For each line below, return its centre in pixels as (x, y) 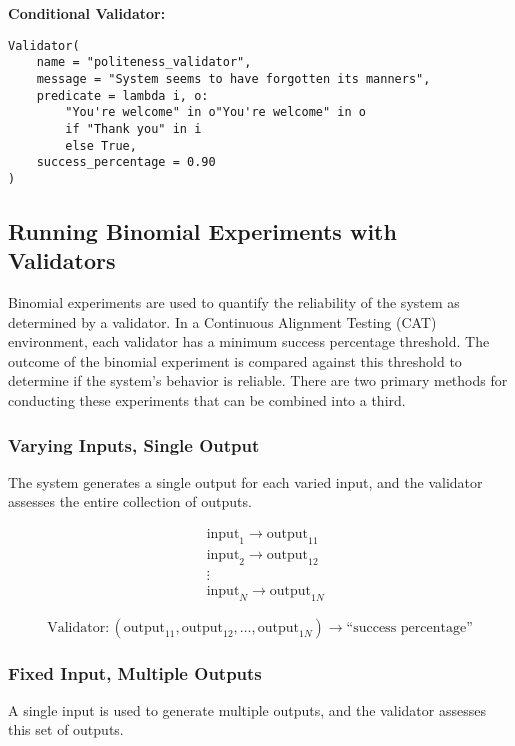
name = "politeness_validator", (144, 62)
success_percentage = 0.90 (126, 162)
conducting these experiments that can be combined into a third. (207, 400)
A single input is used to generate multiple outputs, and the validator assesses (247, 709)
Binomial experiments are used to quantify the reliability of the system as (234, 302)
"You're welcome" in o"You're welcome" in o (215, 112)
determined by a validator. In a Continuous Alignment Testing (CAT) (222, 321)
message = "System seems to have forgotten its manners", (233, 78)
